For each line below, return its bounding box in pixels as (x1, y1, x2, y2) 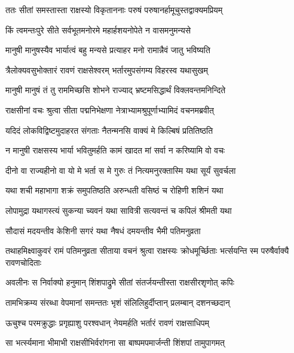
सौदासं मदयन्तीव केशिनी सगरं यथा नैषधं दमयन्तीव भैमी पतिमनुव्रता (5, 224, 201, 237)
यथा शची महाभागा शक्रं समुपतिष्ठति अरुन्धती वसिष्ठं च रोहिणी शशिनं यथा (5, 184, 223, 197)
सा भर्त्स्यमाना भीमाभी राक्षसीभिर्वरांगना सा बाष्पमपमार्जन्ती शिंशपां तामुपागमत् (5, 336, 225, 349)
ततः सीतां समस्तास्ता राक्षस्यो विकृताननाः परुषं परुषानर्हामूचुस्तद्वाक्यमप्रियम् (5, 4, 223, 16)
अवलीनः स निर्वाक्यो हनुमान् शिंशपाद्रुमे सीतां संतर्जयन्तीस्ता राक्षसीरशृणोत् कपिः (5, 276, 235, 288)
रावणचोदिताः (5, 256, 42, 268)
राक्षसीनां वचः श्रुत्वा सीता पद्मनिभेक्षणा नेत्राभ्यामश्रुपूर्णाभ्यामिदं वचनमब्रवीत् (5, 103, 214, 116)
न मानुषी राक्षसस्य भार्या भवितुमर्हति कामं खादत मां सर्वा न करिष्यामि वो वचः (5, 144, 225, 156)
